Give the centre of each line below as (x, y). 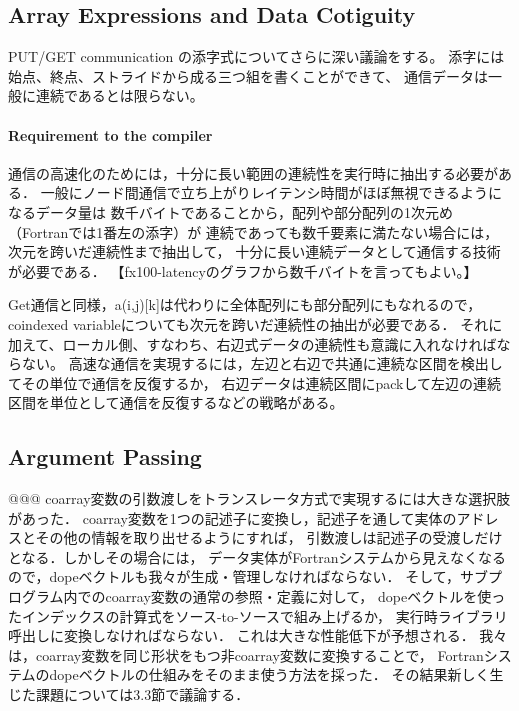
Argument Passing (105, 456)
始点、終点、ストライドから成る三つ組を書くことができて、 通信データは (248, 75)
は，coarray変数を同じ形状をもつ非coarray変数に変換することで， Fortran (246, 654)
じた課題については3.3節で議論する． (129, 694)
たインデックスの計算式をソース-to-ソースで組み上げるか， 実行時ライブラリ (258, 615)
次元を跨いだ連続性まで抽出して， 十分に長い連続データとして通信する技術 (254, 251)
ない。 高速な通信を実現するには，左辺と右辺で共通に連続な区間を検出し (262, 363)
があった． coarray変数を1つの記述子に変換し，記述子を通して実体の (232, 517)
